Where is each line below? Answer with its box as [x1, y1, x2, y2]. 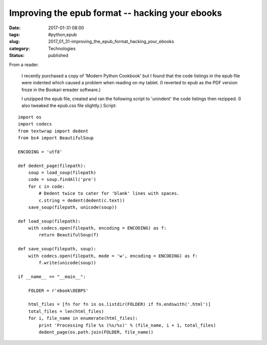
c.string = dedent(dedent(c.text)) [39, 197, 125, 203]
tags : [9, 31, 20, 37]
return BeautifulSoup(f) [39, 232, 99, 238]
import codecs [18, 121, 52, 127]
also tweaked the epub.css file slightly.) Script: [21, 103, 117, 109]
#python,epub [48, 31, 77, 37]
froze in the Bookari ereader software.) [21, 87, 101, 93]
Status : [9, 53, 25, 58]
